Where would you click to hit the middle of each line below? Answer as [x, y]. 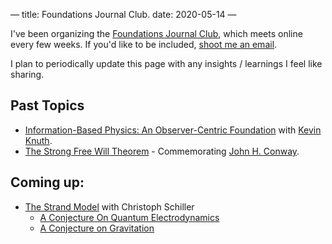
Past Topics [47, 105]
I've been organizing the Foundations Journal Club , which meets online [156, 33]
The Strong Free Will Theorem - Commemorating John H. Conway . [162, 151]
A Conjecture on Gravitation [97, 228]
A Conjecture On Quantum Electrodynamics [129, 217]
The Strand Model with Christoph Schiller [109, 206]
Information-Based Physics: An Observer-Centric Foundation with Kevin [173, 130]
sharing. [27, 74]
